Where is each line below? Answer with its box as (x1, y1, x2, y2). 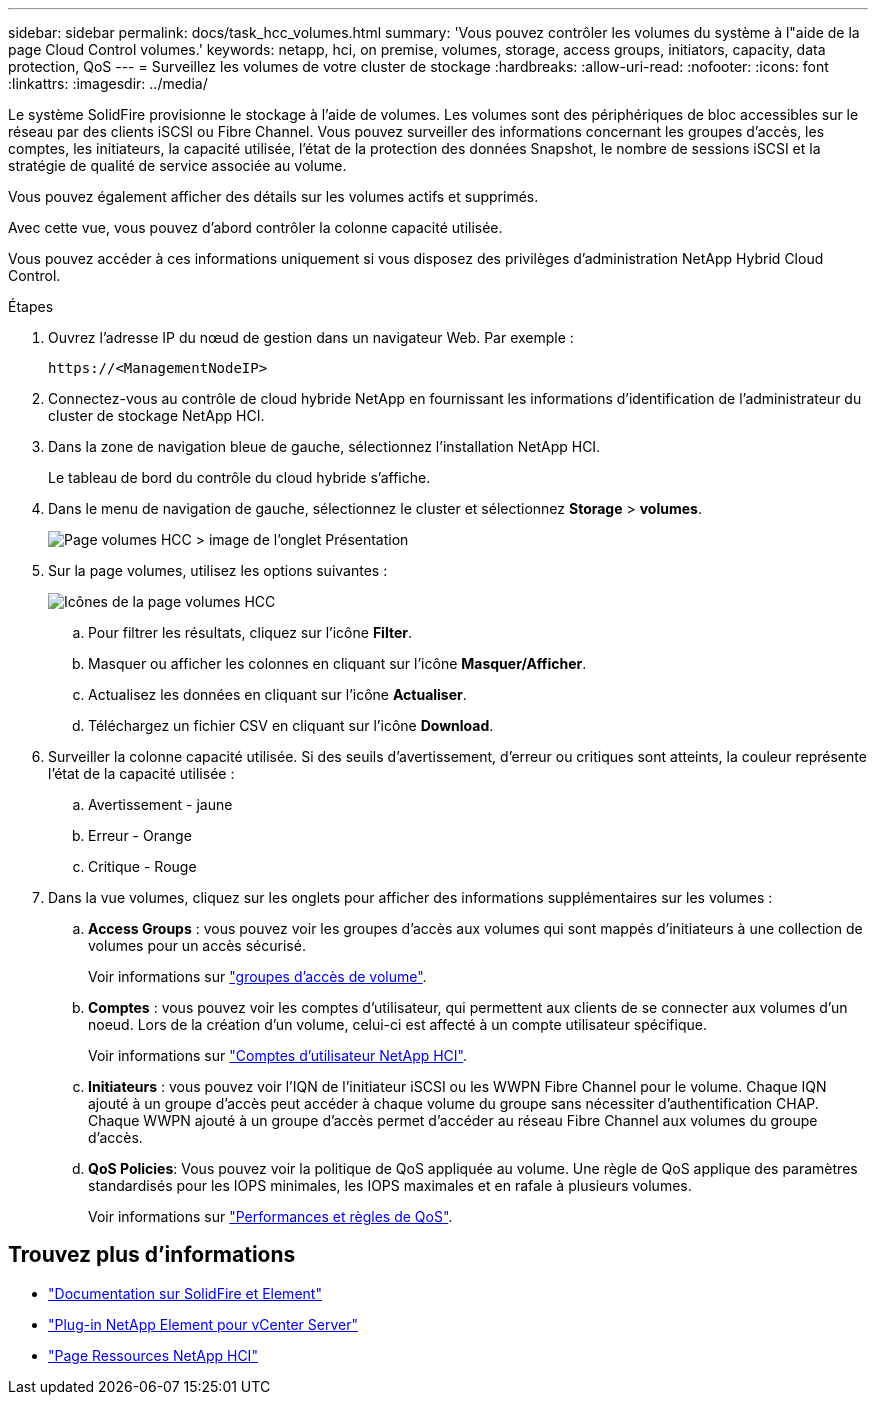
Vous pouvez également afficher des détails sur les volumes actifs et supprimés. (8, 188, 539, 205)
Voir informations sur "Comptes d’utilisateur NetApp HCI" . (88, 1047, 468, 1064)
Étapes (8, 298, 54, 315)
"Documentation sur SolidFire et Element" (48, 1284, 322, 1302)
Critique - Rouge (88, 858, 197, 875)
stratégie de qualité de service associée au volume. (8, 157, 347, 174)
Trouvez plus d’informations (8, 1242, 296, 1268)
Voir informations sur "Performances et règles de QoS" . (88, 1208, 453, 1225)
